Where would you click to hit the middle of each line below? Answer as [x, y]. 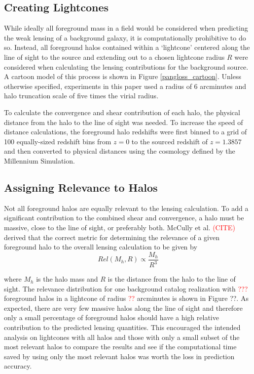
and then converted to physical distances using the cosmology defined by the [120, 151]
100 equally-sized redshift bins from [58, 141]
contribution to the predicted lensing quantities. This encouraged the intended [122, 327]
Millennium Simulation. [39, 160]
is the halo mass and [67, 279]
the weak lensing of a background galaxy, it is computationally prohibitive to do [125, 37]
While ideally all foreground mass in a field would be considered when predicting [126, 28]
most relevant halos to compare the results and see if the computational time [120, 347]
